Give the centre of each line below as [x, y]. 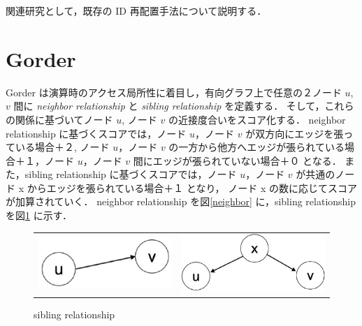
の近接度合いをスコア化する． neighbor [257, 119]
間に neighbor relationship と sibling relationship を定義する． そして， [169, 106]
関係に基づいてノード [64, 119]
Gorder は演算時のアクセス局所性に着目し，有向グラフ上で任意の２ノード [174, 92]
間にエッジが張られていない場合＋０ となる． [237, 160]
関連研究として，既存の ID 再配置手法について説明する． [136, 10]
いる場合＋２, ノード [62, 147]
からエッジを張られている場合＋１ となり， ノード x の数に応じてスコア [192, 187]
